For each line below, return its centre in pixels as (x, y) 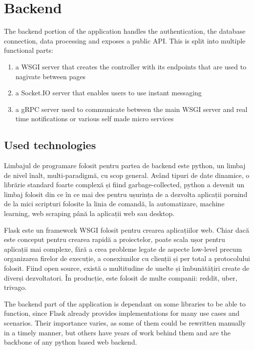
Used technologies (50, 145)
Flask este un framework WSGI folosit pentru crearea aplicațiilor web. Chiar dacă (127, 230)
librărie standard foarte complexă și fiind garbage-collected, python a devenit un (124, 185)
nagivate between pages (50, 76)
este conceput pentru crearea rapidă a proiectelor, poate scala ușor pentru (115, 239)
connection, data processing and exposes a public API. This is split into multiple (125, 40)
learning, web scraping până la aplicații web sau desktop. (89, 213)
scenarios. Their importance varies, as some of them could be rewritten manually (125, 322)
